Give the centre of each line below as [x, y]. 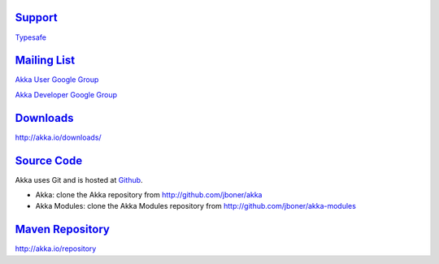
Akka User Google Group [57, 80]
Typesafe [30, 37]
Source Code [49, 160]
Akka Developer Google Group [66, 94]
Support [36, 17]
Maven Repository [62, 229]
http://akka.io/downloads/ [58, 137]
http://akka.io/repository [56, 249]
